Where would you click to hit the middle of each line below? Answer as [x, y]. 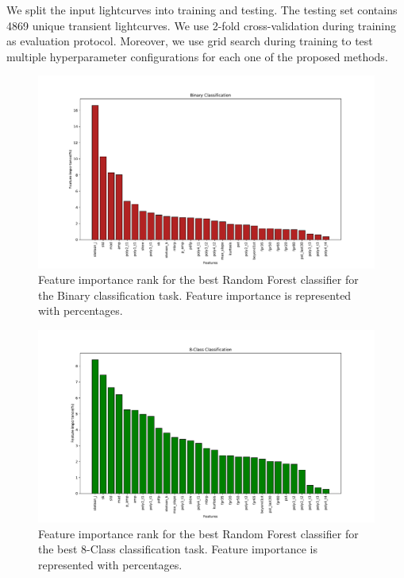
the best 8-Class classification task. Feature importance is [178, 549]
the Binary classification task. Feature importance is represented [195, 295]
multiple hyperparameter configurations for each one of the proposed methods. [197, 56]
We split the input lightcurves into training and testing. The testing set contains [202, 10]
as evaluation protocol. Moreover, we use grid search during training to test [190, 41]
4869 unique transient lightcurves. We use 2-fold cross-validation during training [202, 25]
